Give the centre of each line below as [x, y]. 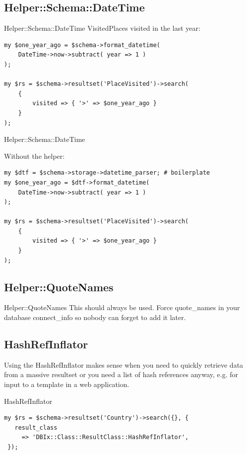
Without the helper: [34, 156]
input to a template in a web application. [67, 384]
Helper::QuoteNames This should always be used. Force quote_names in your [122, 307]
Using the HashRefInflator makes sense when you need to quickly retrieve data [124, 364]
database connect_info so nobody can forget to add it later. [95, 317]
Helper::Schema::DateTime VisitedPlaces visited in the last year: [102, 28]
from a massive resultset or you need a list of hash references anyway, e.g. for [121, 374]
